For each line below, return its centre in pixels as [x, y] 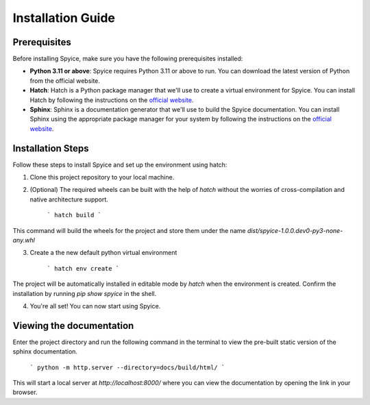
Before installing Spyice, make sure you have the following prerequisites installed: [128, 59]
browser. [25, 392]
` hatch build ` [74, 215]
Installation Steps [51, 148]
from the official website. [65, 81]
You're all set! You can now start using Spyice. [95, 306]
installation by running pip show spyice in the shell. [85, 293]
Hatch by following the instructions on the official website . [112, 100]
